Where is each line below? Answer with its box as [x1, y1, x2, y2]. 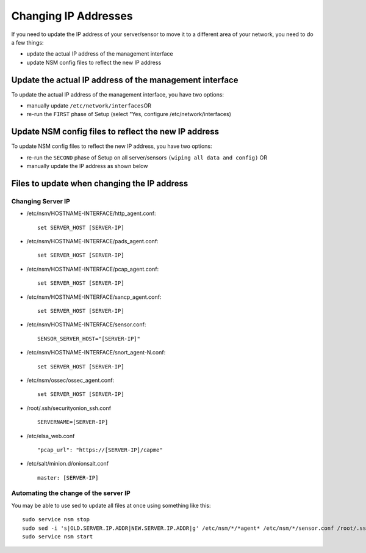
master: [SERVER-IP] [37, 474, 99, 481]
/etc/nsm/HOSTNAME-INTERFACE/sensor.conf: [26, 321, 146, 328]
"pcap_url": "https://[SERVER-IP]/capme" [37, 446, 163, 453]
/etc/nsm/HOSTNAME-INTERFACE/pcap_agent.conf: [26, 265, 159, 273]
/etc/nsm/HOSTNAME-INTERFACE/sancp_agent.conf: [26, 293, 162, 301]
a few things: [11, 38, 44, 46]
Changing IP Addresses [11, 9, 134, 23]
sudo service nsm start [22, 533, 93, 540]
